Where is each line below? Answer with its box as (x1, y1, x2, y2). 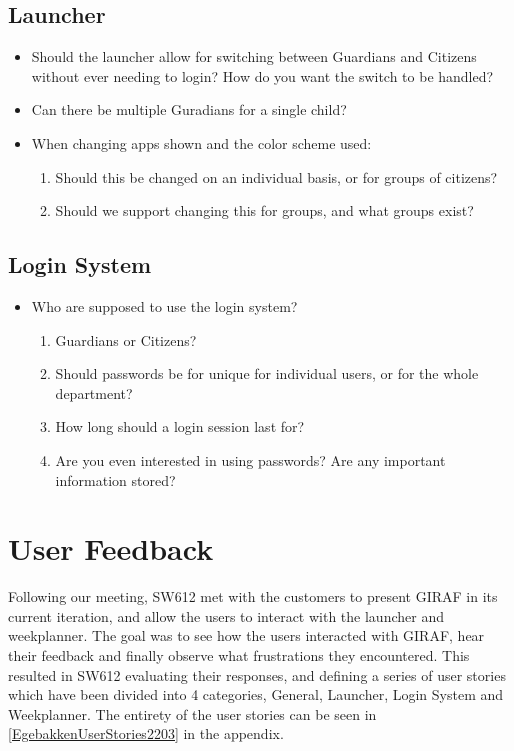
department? (55, 382, 133, 403)
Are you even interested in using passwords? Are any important (55, 449, 446, 470)
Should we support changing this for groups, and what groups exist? (55, 200, 474, 221)
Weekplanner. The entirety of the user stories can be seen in (8, 703, 377, 724)
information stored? (55, 469, 176, 490)
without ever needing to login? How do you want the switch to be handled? (31, 65, 494, 86)
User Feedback (8, 528, 214, 569)
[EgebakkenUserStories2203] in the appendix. (8, 723, 284, 744)
